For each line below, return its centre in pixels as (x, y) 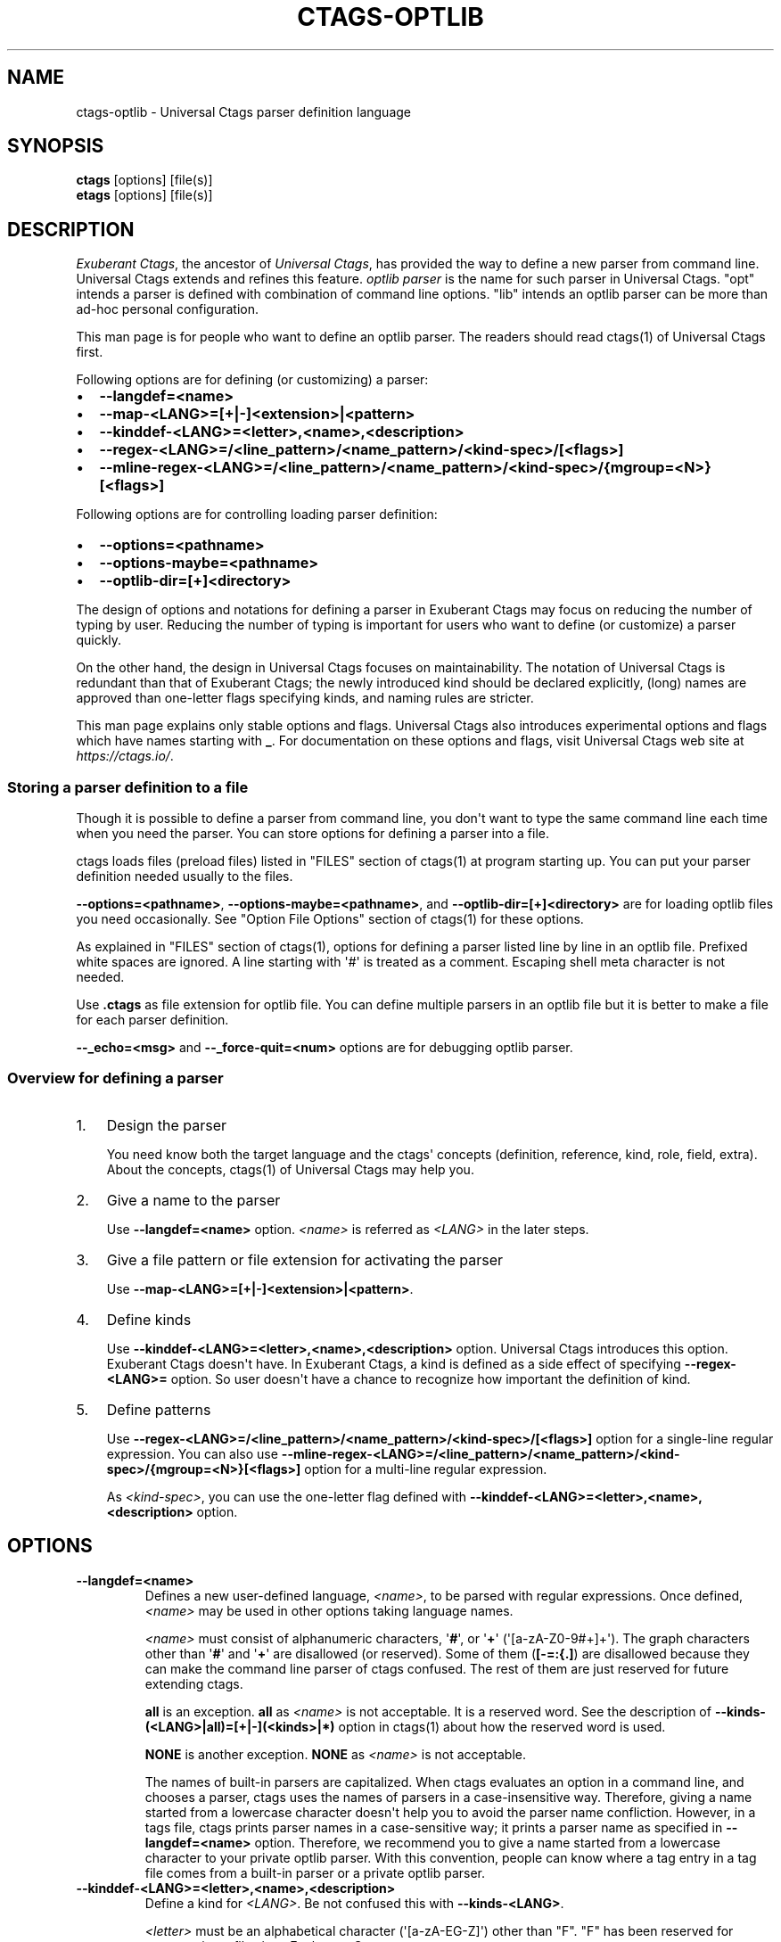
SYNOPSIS (56, 146)
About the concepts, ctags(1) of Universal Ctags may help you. (290, 1169)
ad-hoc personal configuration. (168, 309)
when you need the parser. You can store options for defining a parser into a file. (312, 834)
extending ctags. (194, 1683)
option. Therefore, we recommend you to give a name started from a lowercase (487, 1842)
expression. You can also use (192, 1453)
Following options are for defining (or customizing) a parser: (252, 380)
